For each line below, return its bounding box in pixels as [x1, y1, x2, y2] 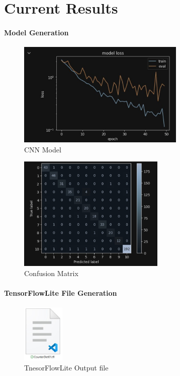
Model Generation [4, 27, 69, 37]
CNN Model [24, 144, 61, 154]
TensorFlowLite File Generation [4, 287, 117, 298]
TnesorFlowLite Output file [24, 362, 109, 373]
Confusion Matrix [24, 267, 78, 278]
